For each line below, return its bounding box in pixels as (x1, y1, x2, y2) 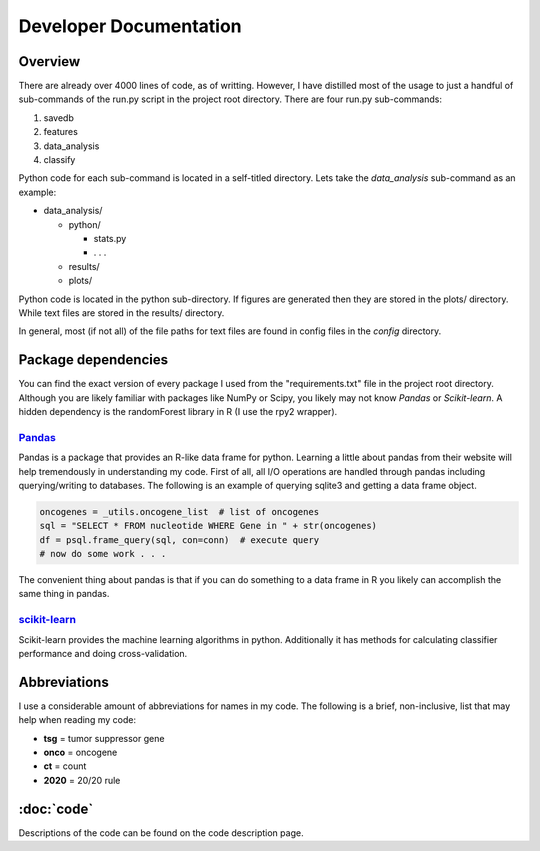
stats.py (93, 232, 127, 244)
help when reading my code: (18, 714, 137, 726)
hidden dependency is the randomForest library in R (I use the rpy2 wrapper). (18, 406, 338, 417)
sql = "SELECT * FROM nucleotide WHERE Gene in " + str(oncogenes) (39, 520, 378, 532)
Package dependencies (18, 351, 169, 369)
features (43, 126, 79, 138)
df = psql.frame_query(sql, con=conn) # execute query (39, 534, 320, 545)
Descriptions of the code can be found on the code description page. (18, 826, 304, 839)
